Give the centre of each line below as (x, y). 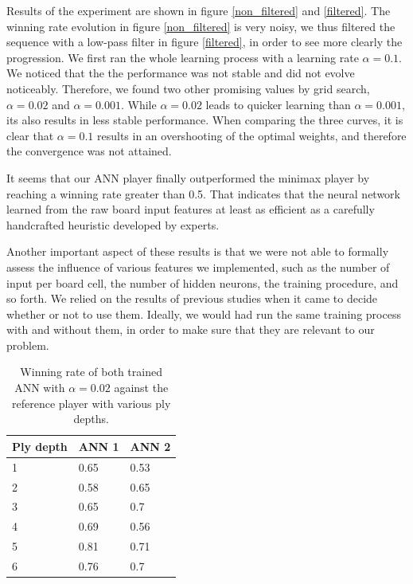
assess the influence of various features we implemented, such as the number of (198, 267)
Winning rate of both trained (91, 372)
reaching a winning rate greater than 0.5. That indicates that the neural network (203, 193)
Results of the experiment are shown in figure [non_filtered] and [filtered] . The (199, 10)
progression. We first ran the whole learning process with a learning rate (183, 57)
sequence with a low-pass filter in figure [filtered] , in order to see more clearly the (205, 42)
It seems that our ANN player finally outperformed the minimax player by (188, 177)
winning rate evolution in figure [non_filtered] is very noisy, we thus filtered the (201, 26)
